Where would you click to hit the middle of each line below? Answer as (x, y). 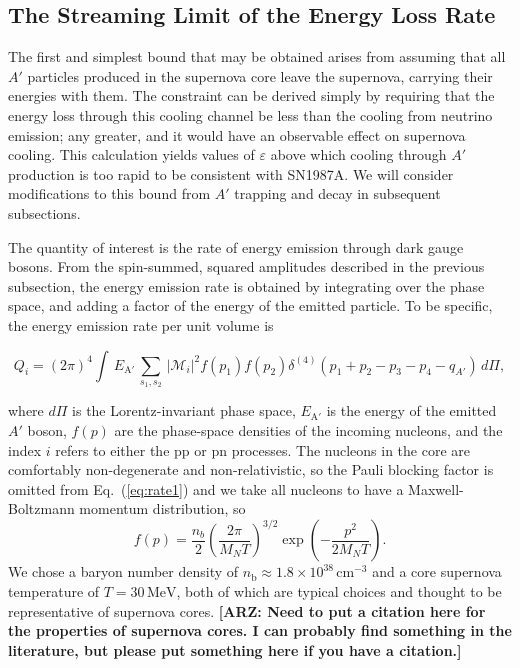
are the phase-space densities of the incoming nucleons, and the (308, 429)
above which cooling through (358, 154)
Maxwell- (436, 488)
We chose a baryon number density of (123, 571)
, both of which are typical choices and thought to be (339, 590)
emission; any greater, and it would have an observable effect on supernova (237, 134)
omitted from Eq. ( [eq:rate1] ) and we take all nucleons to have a (206, 488)
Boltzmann (41, 508)
